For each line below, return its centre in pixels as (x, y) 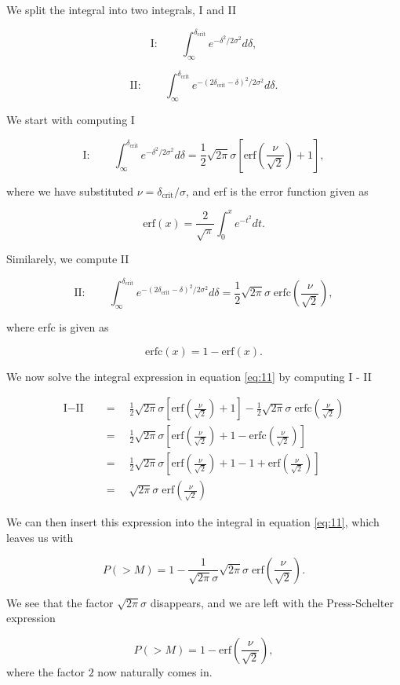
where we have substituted (70, 190)
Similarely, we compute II (68, 259)
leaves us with (40, 538)
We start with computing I (71, 120)
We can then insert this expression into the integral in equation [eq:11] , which (193, 522)
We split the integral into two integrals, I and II (122, 9)
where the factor (46, 671)
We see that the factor (60, 602)
